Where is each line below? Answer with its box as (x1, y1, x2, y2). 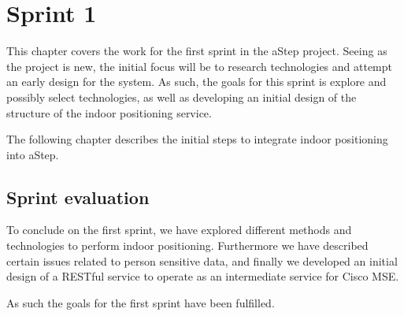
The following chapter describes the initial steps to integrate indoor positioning (6, 131, 388, 147)
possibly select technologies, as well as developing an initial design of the (6, 88, 357, 105)
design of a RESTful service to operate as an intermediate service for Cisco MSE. (6, 268, 399, 284)
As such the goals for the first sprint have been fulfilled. (6, 294, 275, 310)
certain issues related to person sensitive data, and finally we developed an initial (6, 252, 398, 269)
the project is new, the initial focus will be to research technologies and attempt (6, 58, 393, 74)
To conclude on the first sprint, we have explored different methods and (6, 221, 352, 238)
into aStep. (6, 146, 59, 162)
